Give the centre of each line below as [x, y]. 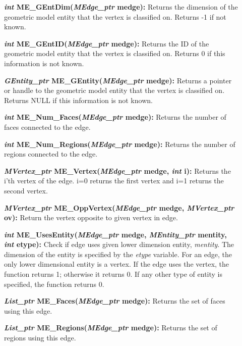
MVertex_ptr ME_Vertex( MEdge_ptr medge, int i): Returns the [117, 170]
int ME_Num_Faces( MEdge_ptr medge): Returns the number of [115, 117]
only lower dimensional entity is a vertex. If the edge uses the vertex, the [117, 264]
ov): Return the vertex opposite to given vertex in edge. [91, 217]
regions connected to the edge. [51, 154]
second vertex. [26, 190]
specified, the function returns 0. [54, 284]
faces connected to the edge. [47, 127]
